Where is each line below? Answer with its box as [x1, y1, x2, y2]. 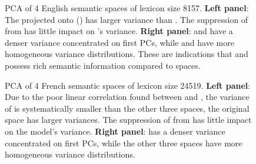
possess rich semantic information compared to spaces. [5, 59, 201, 71]
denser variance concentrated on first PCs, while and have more [5, 36, 234, 48]
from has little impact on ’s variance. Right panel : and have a [5, 25, 233, 37]
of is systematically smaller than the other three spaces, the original [5, 102, 250, 114]
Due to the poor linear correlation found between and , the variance [5, 91, 250, 103]
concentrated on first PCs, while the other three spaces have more [5, 136, 242, 149]
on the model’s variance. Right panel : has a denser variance [5, 125, 225, 137]
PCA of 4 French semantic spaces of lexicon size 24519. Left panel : [5, 79, 251, 91]
